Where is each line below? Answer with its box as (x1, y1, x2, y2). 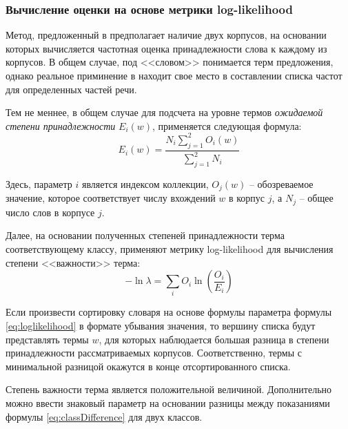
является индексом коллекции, (81, 176, 209, 191)
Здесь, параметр (6, 176, 72, 191)
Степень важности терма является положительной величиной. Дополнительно (6, 382, 332, 397)
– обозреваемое (249, 176, 314, 191)
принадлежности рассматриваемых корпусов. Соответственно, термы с (6, 345, 302, 360)
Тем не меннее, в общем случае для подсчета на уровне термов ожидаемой (6, 105, 323, 120)
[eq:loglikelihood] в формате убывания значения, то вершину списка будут (6, 318, 316, 333)
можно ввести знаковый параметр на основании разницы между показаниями (6, 396, 330, 410)
